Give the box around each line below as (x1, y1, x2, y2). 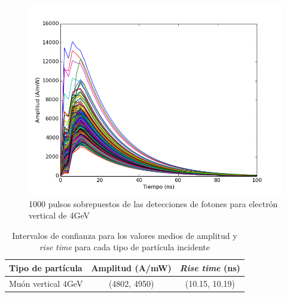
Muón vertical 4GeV (9, 277, 83, 289)
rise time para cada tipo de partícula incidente (39, 241, 210, 253)
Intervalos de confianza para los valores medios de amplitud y (12, 229, 237, 241)
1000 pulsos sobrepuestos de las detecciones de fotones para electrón (29, 197, 278, 210)
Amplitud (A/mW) (91, 261, 172, 274)
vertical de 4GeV (29, 209, 90, 222)
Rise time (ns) (179, 261, 240, 274)
